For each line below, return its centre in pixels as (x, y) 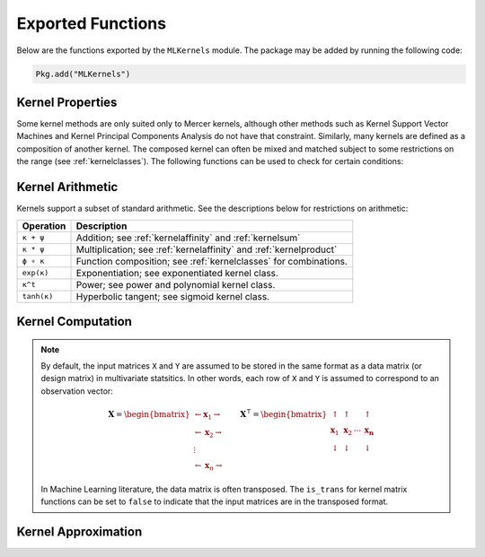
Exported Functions (91, 23)
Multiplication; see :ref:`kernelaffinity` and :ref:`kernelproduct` (207, 249)
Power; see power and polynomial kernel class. (176, 284)
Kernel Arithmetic (67, 187)
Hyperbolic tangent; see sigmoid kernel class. (172, 296)
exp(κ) (35, 273)
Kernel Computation (74, 322)
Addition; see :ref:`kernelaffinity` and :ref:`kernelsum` (188, 238)
